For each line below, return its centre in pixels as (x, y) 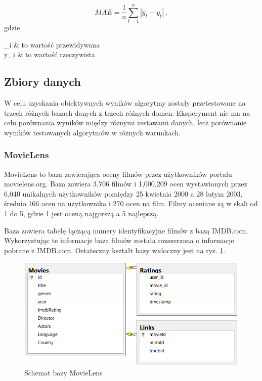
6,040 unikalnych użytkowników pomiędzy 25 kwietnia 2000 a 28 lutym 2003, (123, 193)
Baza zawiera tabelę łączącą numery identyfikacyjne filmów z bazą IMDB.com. (126, 230)
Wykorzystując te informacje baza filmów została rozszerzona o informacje (119, 240)
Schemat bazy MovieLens (63, 372)
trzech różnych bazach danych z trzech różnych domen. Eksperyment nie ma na (127, 112)
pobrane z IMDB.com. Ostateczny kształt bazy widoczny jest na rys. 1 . (115, 250)
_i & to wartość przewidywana (52, 44)
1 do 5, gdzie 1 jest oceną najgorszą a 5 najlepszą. (81, 213)
